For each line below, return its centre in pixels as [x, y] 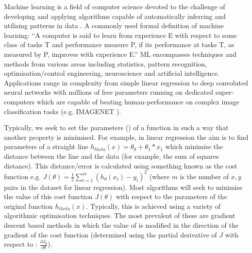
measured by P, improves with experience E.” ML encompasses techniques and [120, 54]
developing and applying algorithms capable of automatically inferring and [115, 16]
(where [159, 176]
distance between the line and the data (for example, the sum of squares [111, 156]
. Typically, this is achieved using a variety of [153, 206]
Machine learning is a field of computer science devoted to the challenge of [115, 6]
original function [28, 206]
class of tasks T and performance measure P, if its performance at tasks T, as [119, 44]
